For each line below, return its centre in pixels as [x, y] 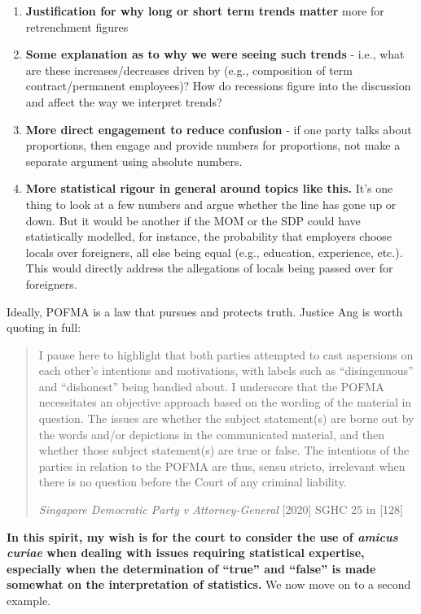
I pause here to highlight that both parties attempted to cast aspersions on [226, 354]
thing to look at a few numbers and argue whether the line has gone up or [211, 204]
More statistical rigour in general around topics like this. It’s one [209, 188]
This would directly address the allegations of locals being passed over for [209, 268]
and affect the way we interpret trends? [124, 101]
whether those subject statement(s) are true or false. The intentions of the [224, 450]
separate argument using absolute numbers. [134, 161]
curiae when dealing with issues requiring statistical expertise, [186, 553]
